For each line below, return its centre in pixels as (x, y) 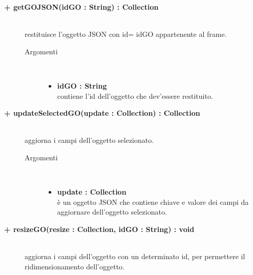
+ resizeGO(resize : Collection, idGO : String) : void (99, 229)
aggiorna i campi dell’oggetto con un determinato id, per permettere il (135, 256)
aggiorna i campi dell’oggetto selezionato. (89, 140)
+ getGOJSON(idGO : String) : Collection (81, 7)
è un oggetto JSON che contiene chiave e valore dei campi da (153, 202)
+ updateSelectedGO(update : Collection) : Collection (102, 113)
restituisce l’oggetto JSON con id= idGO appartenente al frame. (126, 34)
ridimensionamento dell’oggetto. (75, 266)
